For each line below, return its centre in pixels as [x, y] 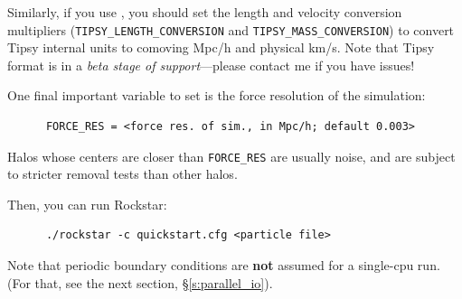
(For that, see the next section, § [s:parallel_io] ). [140, 282]
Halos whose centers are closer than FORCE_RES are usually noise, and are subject [231, 156]
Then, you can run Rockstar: [87, 204]
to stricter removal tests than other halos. [123, 174]
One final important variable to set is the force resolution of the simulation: [217, 95]
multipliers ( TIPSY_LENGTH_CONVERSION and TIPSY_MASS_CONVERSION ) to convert [231, 29]
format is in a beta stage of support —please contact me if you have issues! [211, 65]
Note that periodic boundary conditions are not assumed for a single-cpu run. [224, 265]
